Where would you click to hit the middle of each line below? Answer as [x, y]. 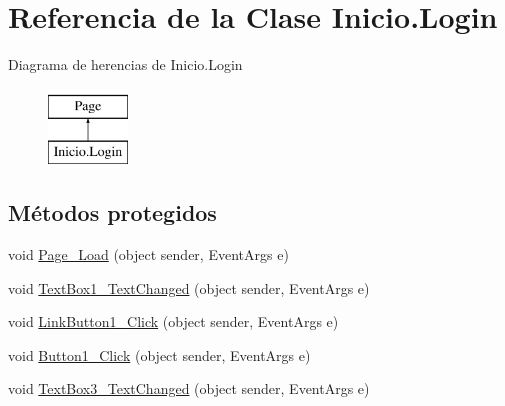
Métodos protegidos [112, 212]
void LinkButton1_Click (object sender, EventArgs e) [173, 321]
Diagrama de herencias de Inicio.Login [125, 64]
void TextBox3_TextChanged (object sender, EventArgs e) [189, 388]
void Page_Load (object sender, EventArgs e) [148, 254]
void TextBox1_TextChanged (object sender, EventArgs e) [189, 287]
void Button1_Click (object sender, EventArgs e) [159, 354]
